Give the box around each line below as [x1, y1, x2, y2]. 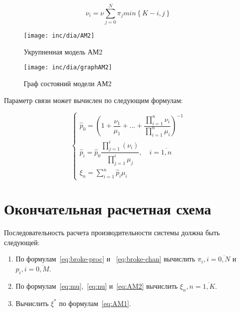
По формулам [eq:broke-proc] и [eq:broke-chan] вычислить [15, 254, 196, 264]
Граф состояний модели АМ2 [24, 78, 112, 89]
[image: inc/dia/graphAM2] [24, 64, 112, 71]
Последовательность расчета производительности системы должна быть [4, 227, 220, 238]
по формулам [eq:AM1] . [59, 298, 131, 308]
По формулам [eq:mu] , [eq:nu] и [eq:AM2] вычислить [15, 280, 178, 291]
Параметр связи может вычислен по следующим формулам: [4, 95, 183, 105]
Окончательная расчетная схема [4, 199, 211, 219]
